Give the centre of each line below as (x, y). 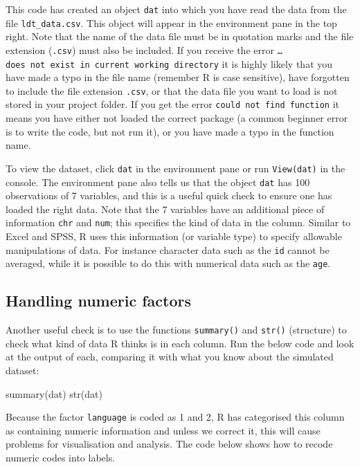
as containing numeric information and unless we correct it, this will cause (163, 430)
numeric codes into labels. (61, 458)
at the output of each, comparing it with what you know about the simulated (170, 357)
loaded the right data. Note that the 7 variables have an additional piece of (165, 209)
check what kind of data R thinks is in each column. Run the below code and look (180, 343)
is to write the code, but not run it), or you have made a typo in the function (170, 131)
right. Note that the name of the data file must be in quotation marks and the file (180, 36)
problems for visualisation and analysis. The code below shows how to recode (169, 444)
